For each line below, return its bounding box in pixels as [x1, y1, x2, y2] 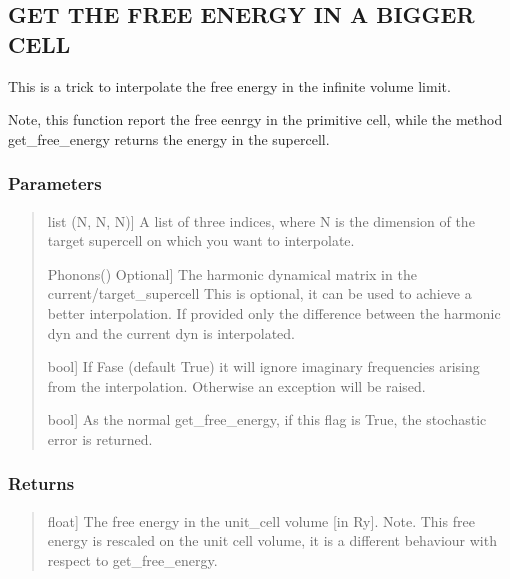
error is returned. [47, 428, 153, 449]
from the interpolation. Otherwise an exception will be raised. [47, 375, 426, 396]
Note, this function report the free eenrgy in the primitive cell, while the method [8, 109, 503, 130]
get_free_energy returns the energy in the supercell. [8, 128, 330, 149]
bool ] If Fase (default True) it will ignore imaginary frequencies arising [47, 356, 480, 377]
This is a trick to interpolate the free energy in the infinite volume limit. [8, 75, 451, 96]
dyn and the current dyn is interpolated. [47, 322, 295, 343]
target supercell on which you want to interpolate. [47, 230, 355, 251]
